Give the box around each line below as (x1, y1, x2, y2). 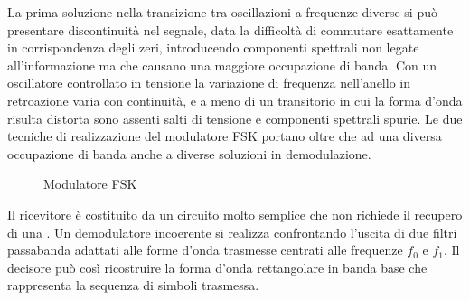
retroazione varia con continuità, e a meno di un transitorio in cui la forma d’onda (7, 90, 463, 109)
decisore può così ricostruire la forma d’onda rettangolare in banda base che (7, 258, 428, 277)
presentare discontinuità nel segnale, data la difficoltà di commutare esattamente (7, 20, 454, 39)
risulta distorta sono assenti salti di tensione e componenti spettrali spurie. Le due (7, 108, 463, 127)
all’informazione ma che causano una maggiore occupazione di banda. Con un (7, 55, 437, 74)
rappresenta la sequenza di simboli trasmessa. (7, 276, 259, 295)
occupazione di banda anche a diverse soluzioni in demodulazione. (7, 144, 371, 163)
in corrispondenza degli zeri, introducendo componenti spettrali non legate (7, 38, 419, 57)
